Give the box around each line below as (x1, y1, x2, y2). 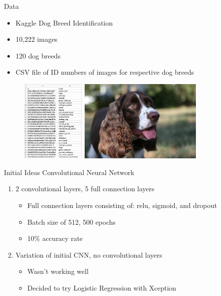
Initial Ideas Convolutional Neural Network (4, 167, 134, 177)
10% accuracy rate (27, 233, 83, 243)
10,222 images (15, 34, 58, 44)
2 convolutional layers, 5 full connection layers (15, 183, 155, 194)
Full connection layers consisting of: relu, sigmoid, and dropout (27, 200, 217, 210)
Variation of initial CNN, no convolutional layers (15, 249, 162, 260)
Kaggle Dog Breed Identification (15, 17, 113, 28)
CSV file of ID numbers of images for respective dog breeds (15, 67, 194, 77)
